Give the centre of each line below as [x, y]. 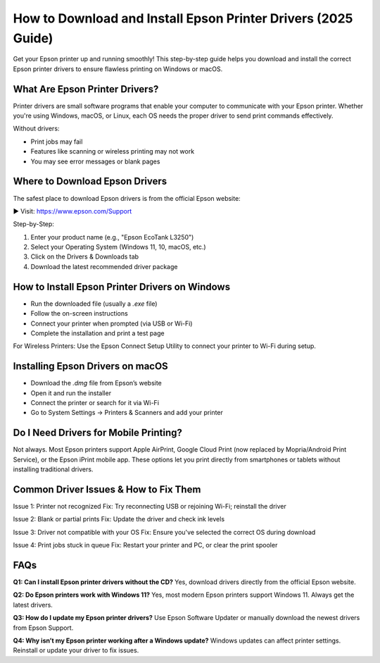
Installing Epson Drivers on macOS [90, 366]
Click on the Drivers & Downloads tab [85, 256]
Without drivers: [36, 129]
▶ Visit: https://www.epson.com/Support [72, 211]
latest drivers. [33, 605]
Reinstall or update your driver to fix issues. [76, 650]
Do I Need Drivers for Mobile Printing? [97, 433]
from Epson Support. [43, 628]
